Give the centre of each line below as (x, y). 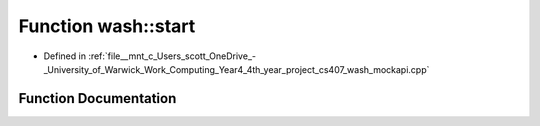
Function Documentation (97, 98)
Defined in (65, 56)
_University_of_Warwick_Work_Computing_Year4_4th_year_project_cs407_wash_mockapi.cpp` (236, 69)
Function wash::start (107, 26)
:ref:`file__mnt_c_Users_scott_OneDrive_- (172, 56)
